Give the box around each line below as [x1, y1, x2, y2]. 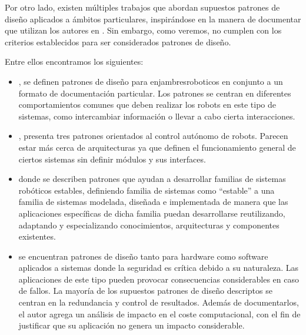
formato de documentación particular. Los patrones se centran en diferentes [18, 87, 291, 99]
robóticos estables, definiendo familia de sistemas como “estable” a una [18, 184, 275, 196]
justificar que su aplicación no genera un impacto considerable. [18, 319, 245, 331]
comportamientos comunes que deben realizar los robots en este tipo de [18, 98, 277, 111]
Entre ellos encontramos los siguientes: [5, 55, 144, 68]
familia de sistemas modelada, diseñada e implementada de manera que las [18, 195, 288, 208]
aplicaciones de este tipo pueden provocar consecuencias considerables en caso [18, 273, 300, 285]
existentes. [18, 230, 56, 243]
